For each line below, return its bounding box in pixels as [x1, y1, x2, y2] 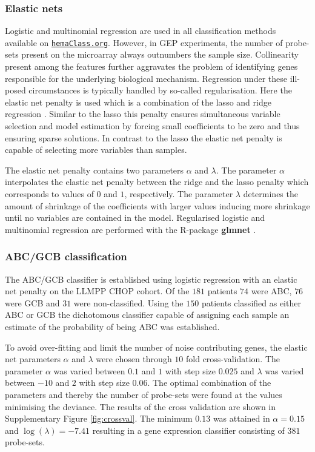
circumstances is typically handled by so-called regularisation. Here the [28, 84, 292, 96]
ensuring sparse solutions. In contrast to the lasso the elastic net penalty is [5, 131, 282, 144]
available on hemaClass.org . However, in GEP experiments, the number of [5, 36, 283, 49]
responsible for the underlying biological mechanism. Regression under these [5, 72, 287, 84]
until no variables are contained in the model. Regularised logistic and [5, 211, 265, 224]
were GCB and [5, 296, 60, 309]
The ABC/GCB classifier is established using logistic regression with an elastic [5, 272, 297, 285]
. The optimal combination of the [147, 376, 271, 389]
